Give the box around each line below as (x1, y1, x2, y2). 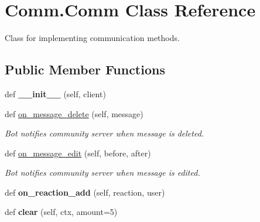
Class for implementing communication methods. (5, 32, 180, 44)
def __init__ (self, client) (5, 87, 106, 100)
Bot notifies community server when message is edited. (5, 166, 200, 179)
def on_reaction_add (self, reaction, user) (5, 186, 165, 198)
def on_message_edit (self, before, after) (5, 146, 151, 159)
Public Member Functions (5, 60, 165, 78)
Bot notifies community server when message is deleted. (5, 127, 204, 139)
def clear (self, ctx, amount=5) (5, 206, 118, 218)
